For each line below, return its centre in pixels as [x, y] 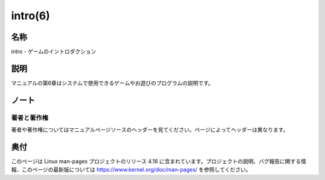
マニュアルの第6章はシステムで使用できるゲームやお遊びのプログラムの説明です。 [112, 83]
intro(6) [31, 16]
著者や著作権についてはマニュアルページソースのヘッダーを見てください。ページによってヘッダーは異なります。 [150, 130]
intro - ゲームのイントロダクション [54, 52]
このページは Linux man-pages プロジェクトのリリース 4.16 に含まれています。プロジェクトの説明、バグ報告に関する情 [159, 161]
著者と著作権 [30, 117]
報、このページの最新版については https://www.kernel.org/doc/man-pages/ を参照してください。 [131, 170]
